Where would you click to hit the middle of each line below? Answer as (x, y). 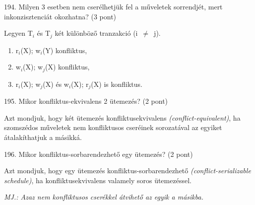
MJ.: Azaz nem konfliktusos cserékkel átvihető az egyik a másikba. (104, 197)
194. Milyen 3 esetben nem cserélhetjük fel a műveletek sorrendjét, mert (113, 6)
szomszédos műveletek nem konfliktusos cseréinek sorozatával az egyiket (113, 127)
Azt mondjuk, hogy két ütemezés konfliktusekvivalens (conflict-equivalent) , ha (122, 117)
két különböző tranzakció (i (96, 33)
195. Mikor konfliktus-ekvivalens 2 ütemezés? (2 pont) (86, 101)
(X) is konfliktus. (117, 84)
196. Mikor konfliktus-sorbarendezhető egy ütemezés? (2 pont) (98, 154)
